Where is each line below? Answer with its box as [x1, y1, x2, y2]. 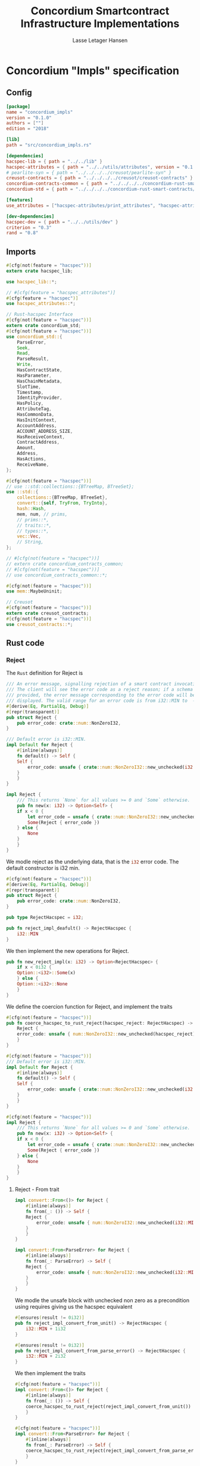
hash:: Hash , [17, 506, 46, 512]
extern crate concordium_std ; [6, 323, 82, 329]
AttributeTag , [17, 406, 52, 412]
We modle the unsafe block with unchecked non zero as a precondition [14, 1297, 189, 1304]
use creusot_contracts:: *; [6, 621, 73, 627]
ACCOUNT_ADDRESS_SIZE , [17, 428, 73, 434]
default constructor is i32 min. [6, 864, 80, 871]
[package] [6, 103, 31, 109]
